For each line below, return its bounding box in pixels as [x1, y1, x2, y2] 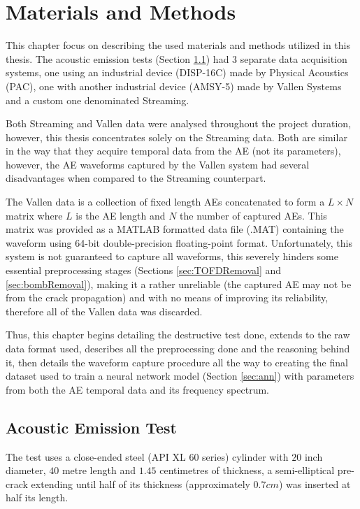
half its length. [6, 490, 69, 505]
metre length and [62, 463, 136, 478]
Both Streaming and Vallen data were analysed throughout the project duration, [6, 116, 352, 131]
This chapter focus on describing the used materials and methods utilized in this [6, 38, 350, 52]
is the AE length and [75, 208, 166, 222]
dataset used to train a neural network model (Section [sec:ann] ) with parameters [6, 368, 354, 383]
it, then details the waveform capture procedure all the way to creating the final [6, 354, 348, 369]
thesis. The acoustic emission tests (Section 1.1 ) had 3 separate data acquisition [6, 51, 347, 66]
